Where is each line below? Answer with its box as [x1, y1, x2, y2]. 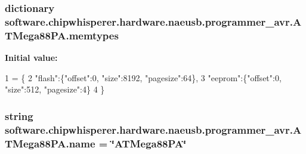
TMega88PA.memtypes [5, 27, 119, 42]
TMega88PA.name [5, 135, 95, 150]
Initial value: [5, 51, 58, 64]
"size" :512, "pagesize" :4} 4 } [5, 83, 105, 96]
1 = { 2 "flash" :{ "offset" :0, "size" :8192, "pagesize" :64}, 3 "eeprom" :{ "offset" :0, [5, 71, 282, 84]
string [5, 108, 33, 123]
